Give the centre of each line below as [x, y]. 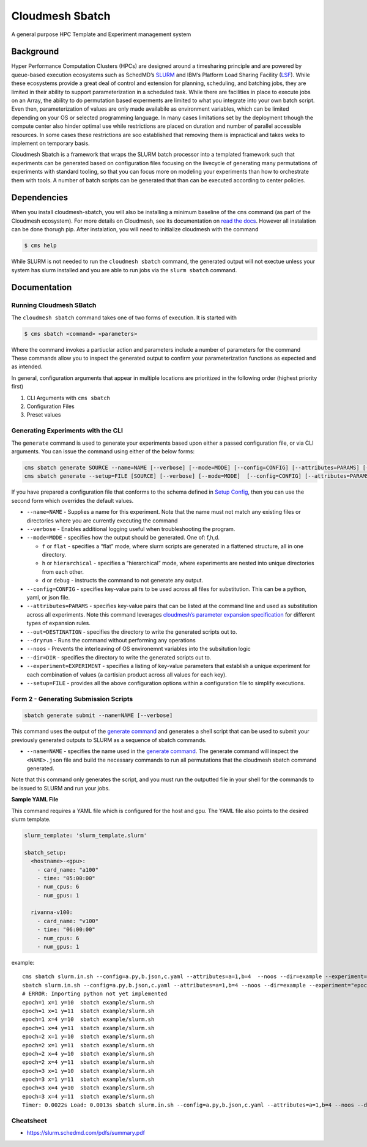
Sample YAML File [35, 800]
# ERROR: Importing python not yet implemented [95, 994]
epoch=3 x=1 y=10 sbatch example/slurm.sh [88, 1071]
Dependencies [40, 198]
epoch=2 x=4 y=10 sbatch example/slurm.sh [88, 1053]
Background [35, 52]
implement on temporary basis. [50, 143]
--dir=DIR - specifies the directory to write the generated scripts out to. [119, 657]
